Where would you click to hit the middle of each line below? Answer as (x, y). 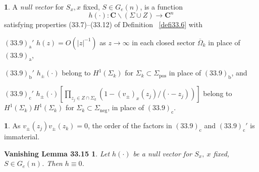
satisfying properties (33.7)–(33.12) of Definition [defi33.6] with (103, 24)
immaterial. (22, 137)
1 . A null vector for (34, 7)
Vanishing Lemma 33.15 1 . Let (57, 153)
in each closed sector (164, 42)
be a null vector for (163, 153)
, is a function (161, 7)
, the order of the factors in (130, 125)
